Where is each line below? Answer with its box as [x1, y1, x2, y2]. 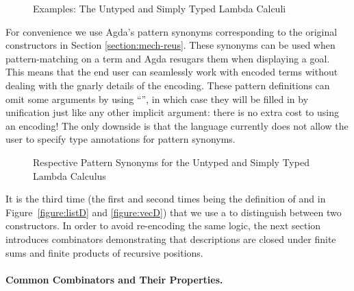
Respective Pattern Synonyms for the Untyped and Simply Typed [33, 154, 309, 169]
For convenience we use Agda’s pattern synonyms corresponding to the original [5, 24, 338, 38]
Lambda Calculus [33, 168, 106, 183]
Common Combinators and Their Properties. [5, 272, 223, 286]
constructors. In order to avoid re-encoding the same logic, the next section [5, 218, 321, 233]
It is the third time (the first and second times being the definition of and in [5, 191, 326, 206]
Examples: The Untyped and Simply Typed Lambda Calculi [33, 1, 286, 15]
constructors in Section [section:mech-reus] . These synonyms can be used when [5, 38, 336, 52]
